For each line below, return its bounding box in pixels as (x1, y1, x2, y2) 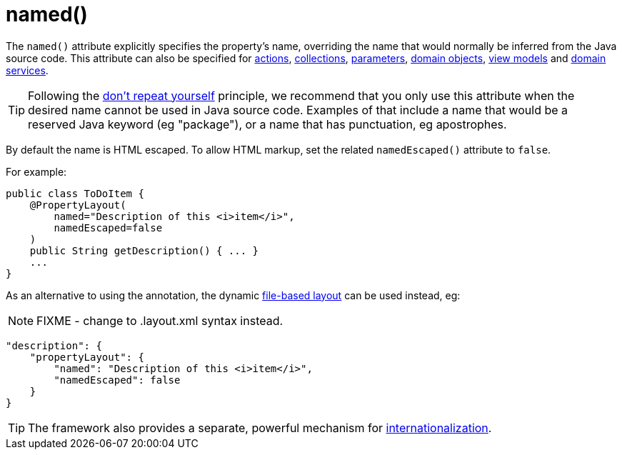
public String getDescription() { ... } (29, 244, 259, 256)
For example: (6, 165, 67, 178)
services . (6, 64, 49, 76)
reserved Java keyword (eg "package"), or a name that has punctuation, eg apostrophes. (28, 116, 507, 131)
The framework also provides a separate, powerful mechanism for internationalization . (28, 420, 492, 435)
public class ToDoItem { (6, 187, 144, 199)
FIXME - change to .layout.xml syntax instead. (36, 313, 284, 328)
